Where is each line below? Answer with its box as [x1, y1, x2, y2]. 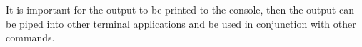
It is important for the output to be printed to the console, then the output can [6, 2, 354, 16]
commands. [6, 30, 55, 45]
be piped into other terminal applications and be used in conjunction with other [6, 16, 356, 31]
